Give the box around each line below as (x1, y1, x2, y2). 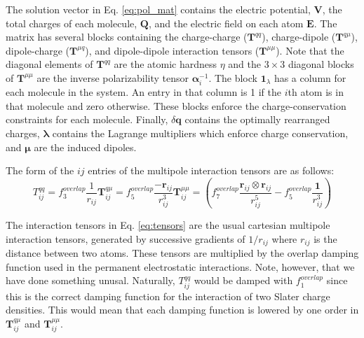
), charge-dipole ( (262, 29, 336, 44)
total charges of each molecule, (6, 15, 137, 30)
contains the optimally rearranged (184, 112, 330, 127)
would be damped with (194, 273, 293, 288)
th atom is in (288, 85, 344, 99)
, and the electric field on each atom (148, 15, 304, 30)
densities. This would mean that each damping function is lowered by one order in (6, 302, 359, 317)
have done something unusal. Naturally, (6, 273, 175, 288)
